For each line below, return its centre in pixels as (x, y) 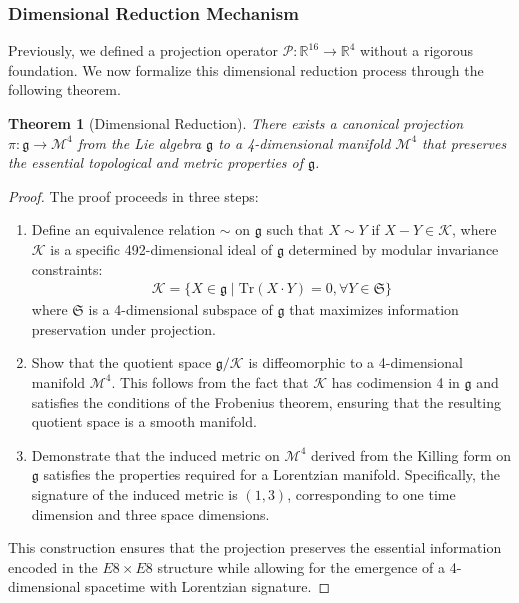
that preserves (464, 142)
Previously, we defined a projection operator (143, 50)
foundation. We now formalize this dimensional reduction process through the (246, 69)
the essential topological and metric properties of (156, 162)
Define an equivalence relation (123, 229)
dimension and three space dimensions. (150, 513)
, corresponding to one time (371, 493)
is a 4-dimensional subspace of (180, 309)
